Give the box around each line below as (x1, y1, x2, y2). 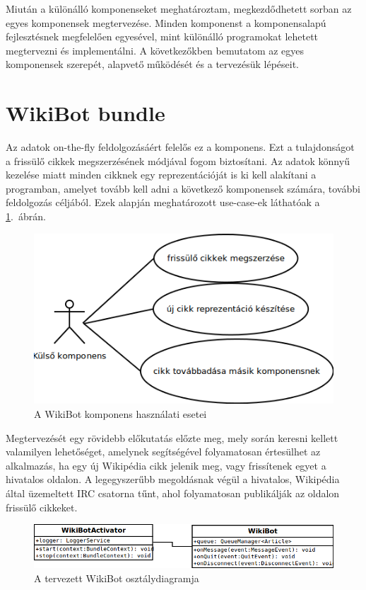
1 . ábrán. (6, 209, 46, 224)
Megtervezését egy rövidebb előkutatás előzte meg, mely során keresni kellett (6, 430, 338, 445)
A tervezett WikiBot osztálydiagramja (34, 571, 199, 586)
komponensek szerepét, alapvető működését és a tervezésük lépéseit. (6, 57, 300, 72)
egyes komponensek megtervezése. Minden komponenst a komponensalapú (6, 15, 326, 30)
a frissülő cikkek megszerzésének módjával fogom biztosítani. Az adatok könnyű (6, 153, 350, 168)
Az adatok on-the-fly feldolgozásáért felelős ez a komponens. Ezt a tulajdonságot (6, 140, 355, 154)
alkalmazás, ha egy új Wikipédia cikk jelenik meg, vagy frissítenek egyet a (6, 458, 326, 472)
